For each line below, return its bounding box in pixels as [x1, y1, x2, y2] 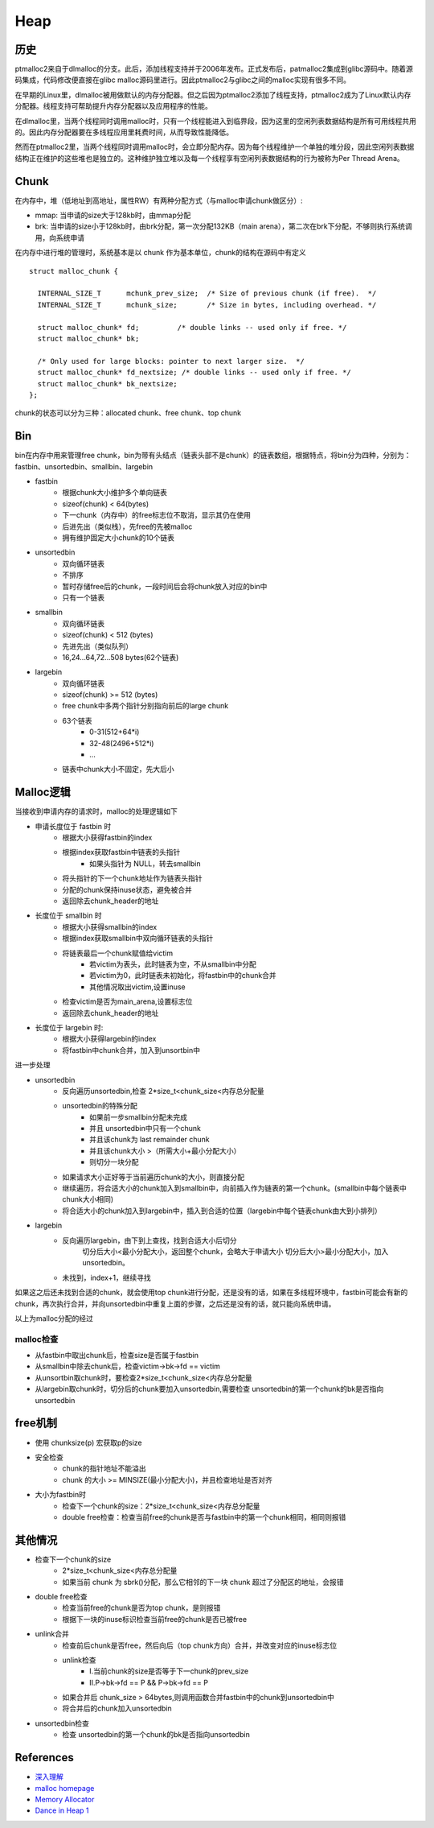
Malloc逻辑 [14, 786, 72, 799]
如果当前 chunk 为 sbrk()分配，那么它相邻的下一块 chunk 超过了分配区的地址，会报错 [62, 1577, 345, 1587]
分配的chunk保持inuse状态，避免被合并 [62, 885, 193, 894]
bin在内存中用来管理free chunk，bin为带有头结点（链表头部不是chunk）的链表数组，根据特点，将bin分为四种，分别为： [14, 451, 411, 460]
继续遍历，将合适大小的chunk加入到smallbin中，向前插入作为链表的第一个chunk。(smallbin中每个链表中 [62, 1183, 407, 1193]
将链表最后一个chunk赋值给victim [62, 948, 174, 958]
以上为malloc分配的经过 [14, 1313, 94, 1323]
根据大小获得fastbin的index [62, 833, 153, 843]
